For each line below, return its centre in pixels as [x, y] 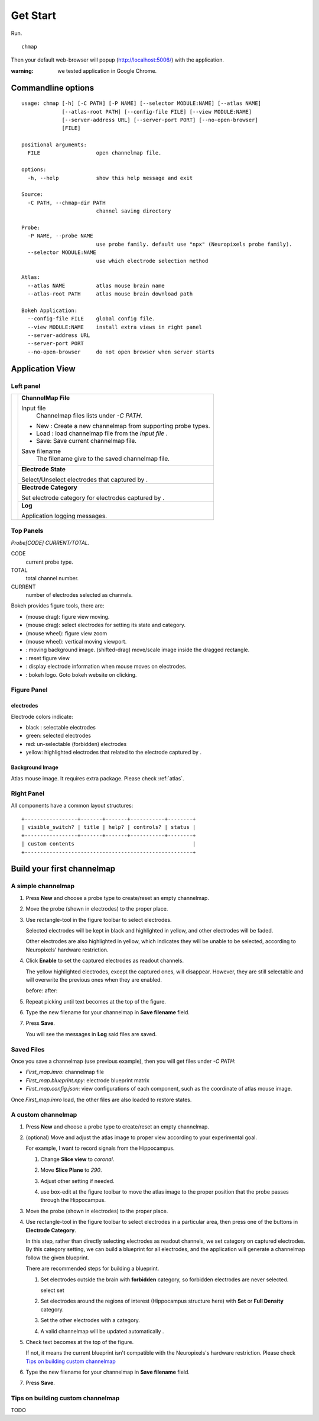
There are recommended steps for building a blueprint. [92, 1269]
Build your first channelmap [63, 869]
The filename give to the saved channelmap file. [103, 459]
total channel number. [52, 578]
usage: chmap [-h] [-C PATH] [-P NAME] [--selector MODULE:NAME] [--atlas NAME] [141, 103]
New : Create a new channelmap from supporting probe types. [123, 426]
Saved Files [28, 1049]
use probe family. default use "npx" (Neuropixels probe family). [194, 244]
